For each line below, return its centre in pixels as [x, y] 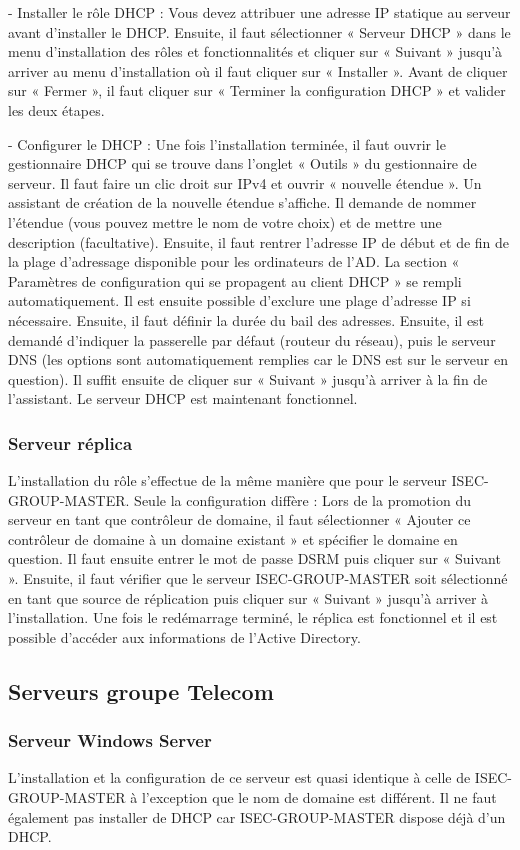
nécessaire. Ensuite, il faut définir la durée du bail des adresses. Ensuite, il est [246, 319]
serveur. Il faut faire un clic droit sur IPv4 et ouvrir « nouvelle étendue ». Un [245, 182]
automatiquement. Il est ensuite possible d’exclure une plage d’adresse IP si [239, 300]
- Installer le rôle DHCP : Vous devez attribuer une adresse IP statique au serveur [259, 12]
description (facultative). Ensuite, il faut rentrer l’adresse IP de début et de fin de [259, 241]
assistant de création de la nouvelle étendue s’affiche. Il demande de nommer [242, 202]
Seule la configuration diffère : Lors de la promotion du [302, 499]
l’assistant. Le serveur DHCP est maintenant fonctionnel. [183, 398]
